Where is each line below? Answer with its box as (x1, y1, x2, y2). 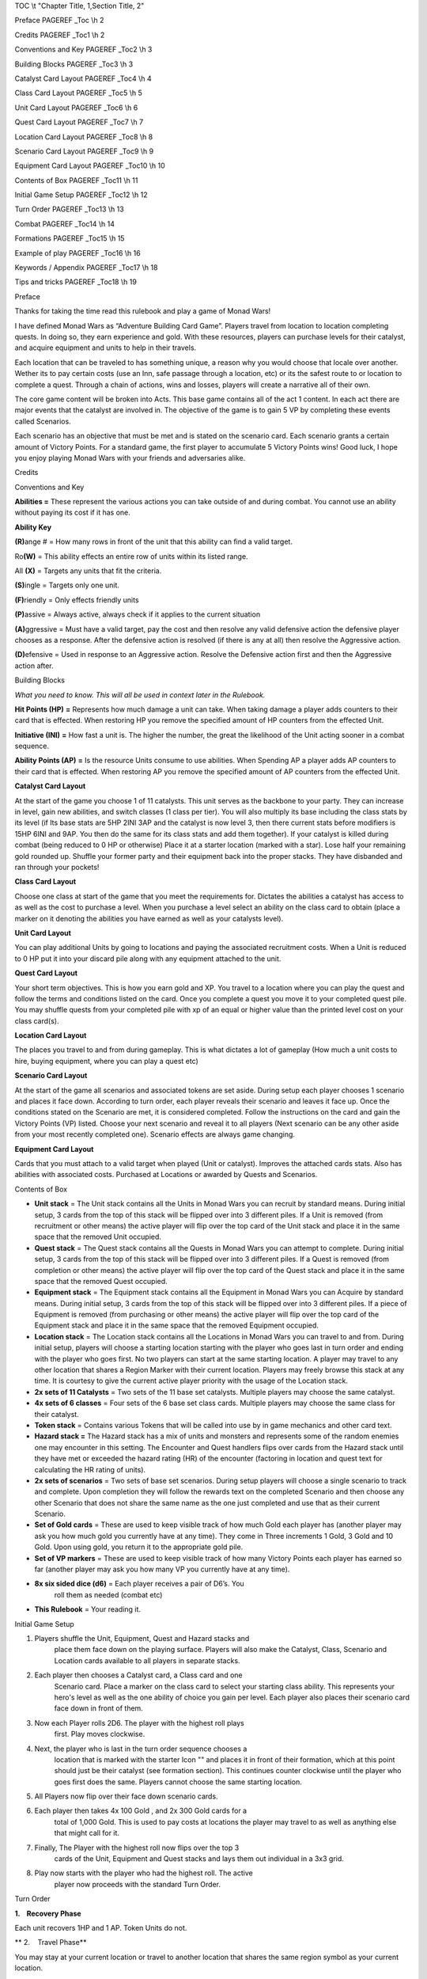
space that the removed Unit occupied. (34, 1232, 162, 1242)
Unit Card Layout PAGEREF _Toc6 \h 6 (14, 103, 138, 112)
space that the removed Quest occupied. (34, 1276, 168, 1286)
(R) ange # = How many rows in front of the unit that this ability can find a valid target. (14, 537, 293, 546)
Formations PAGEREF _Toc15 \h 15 (14, 234, 125, 243)
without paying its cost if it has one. (14, 507, 130, 518)
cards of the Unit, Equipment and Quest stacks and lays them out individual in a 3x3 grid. (54, 1854, 344, 1863)
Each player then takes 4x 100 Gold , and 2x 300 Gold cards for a (34, 1806, 248, 1816)
